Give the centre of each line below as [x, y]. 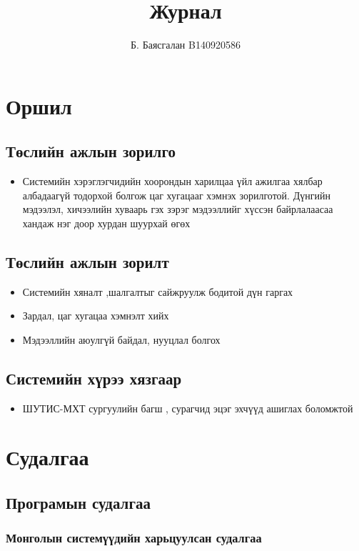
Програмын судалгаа [78, 503]
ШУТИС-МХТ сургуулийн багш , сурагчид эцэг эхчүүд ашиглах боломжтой [188, 408]
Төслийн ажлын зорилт [87, 261]
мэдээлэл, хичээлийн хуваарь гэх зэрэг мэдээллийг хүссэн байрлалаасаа [178, 209]
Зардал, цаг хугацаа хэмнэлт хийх [96, 316]
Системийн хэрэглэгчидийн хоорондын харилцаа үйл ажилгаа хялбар [172, 181]
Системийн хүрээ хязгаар [94, 378]
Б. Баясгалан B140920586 [186, 45]
